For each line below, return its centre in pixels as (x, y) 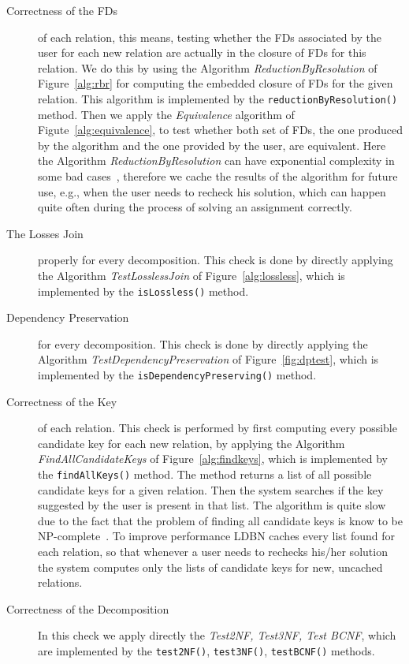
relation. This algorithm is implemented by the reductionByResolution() (218, 98)
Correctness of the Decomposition (88, 608)
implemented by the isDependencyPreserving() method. (177, 375)
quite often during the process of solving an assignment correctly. (195, 207)
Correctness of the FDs (62, 10)
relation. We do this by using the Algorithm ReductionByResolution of (208, 67)
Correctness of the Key (62, 401)
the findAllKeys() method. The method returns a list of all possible (205, 474)
